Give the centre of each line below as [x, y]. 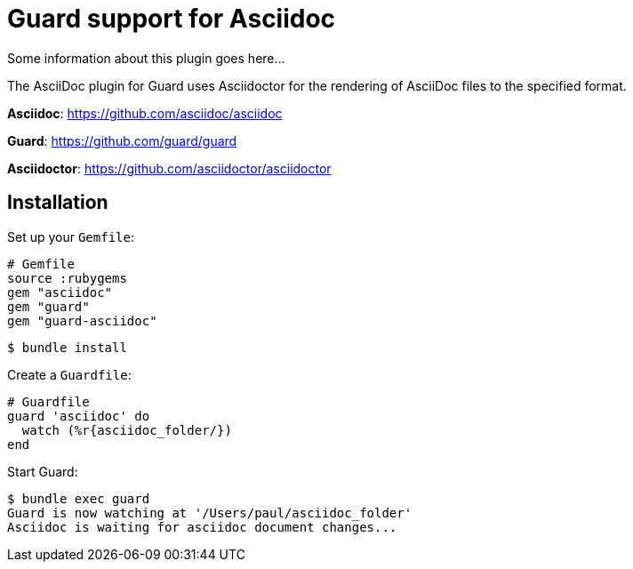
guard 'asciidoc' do [79, 416]
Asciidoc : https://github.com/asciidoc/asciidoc [145, 113]
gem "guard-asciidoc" [82, 321]
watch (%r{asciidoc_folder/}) [127, 430]
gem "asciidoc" [60, 292]
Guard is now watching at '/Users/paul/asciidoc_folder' [210, 513]
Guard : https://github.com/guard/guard [122, 140]
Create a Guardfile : [69, 374]
